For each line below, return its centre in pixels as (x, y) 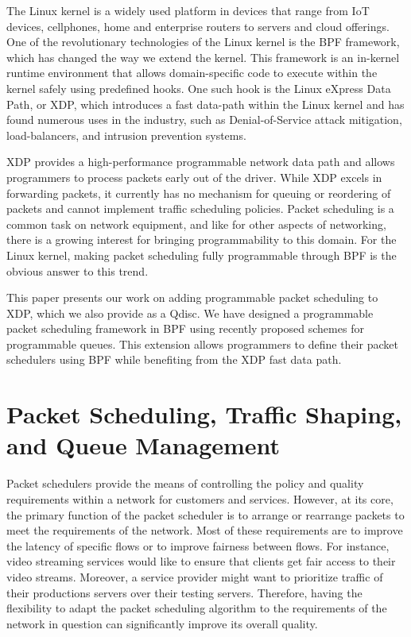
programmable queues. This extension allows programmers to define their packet (202, 344)
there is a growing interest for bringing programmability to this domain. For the (202, 239)
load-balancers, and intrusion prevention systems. (126, 135)
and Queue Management (143, 445)
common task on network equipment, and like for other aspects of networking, (196, 224)
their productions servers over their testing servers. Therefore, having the (184, 592)
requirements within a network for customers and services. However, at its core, (200, 498)
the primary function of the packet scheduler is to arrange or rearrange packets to (205, 514)
